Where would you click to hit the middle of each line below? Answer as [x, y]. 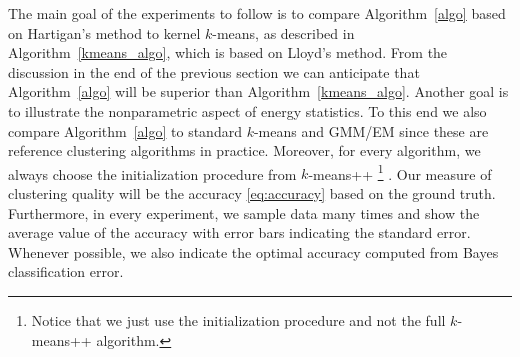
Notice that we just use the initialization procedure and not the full [238, 319]
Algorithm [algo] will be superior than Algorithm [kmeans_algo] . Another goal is [258, 91]
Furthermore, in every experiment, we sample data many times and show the [244, 212]
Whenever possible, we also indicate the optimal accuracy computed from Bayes [253, 251]
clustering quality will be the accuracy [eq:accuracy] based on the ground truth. [252, 193]
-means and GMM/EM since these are [371, 130]
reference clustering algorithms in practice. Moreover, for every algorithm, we [244, 150]
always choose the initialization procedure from [152, 173]
